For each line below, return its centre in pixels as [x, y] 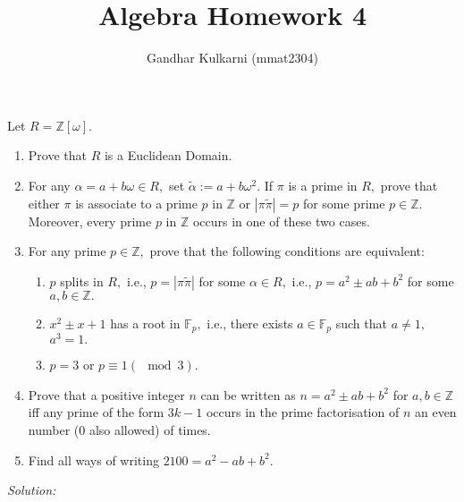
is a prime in [323, 185]
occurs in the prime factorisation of [303, 412]
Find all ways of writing [93, 459]
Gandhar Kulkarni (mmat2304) [232, 58]
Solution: [32, 490]
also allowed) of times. [150, 430]
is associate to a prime [136, 203]
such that [361, 323]
